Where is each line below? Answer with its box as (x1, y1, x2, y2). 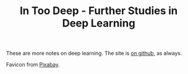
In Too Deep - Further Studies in (19, 4, 178, 18)
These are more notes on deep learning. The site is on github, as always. (6, 50, 182, 57)
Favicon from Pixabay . (6, 61, 60, 68)
